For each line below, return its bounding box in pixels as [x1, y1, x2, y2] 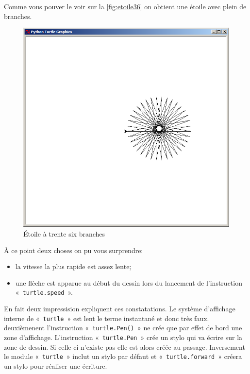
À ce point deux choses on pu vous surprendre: [4, 245, 143, 255]
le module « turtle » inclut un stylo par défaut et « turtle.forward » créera [4, 351, 242, 361]
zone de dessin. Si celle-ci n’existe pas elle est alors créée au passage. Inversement [4, 341, 245, 352]
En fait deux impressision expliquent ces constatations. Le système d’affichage [4, 304, 235, 314]
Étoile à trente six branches [23, 229, 105, 239]
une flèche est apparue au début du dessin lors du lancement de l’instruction [15, 277, 242, 288]
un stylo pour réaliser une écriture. [4, 360, 107, 371]
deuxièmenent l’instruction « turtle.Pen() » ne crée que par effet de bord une [4, 323, 242, 333]
